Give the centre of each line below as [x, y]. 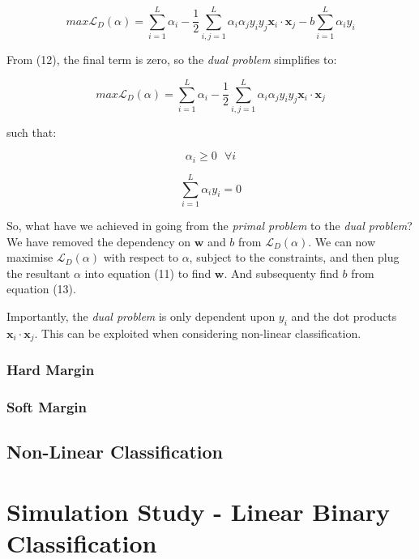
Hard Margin [51, 370]
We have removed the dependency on [99, 241]
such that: [32, 132]
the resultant [38, 273]
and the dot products [344, 316]
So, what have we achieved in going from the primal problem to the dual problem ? [209, 226]
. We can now [342, 241]
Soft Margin [47, 407]
